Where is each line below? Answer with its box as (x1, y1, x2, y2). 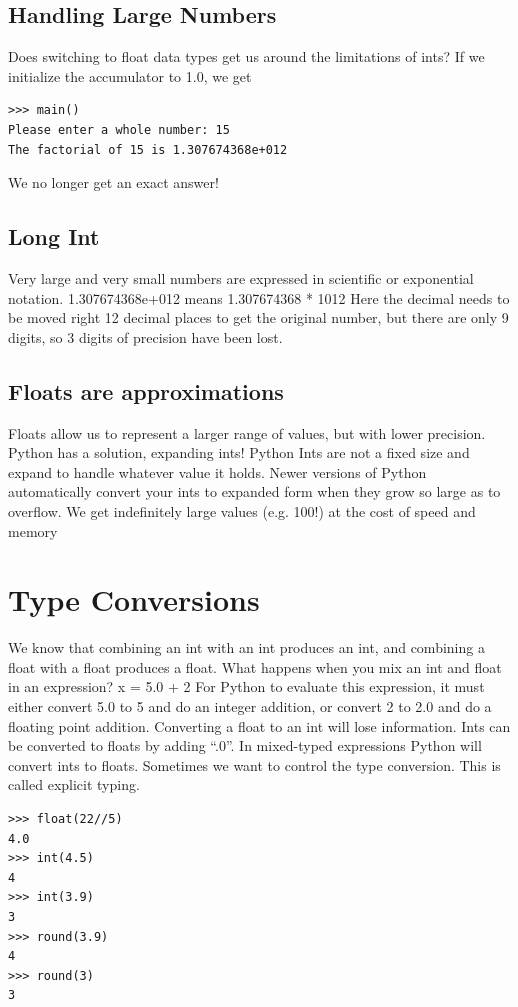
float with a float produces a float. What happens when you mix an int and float (8, 656, 502, 677)
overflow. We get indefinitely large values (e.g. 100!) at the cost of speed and (8, 500, 476, 521)
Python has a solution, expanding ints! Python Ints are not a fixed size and (8, 442, 470, 463)
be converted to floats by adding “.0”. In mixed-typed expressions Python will (8, 735, 482, 756)
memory (8, 520, 58, 541)
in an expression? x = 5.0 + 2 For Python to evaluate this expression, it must (8, 676, 485, 697)
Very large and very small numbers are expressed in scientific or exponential (8, 267, 474, 288)
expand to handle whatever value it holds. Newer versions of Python (8, 461, 427, 482)
